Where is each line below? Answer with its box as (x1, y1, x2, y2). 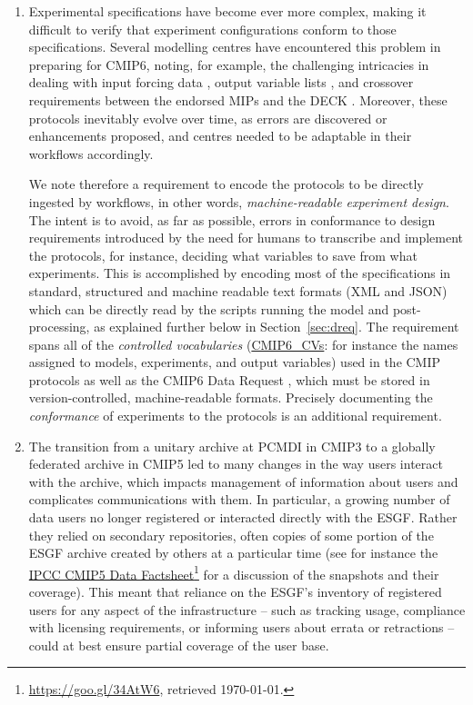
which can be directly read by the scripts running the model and (28, 299, 389, 318)
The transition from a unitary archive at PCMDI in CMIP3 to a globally (28, 436, 436, 455)
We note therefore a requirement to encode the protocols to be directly (28, 174, 424, 194)
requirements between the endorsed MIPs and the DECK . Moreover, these (28, 90, 448, 109)
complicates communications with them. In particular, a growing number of (28, 490, 450, 509)
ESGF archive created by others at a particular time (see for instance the (28, 543, 438, 562)
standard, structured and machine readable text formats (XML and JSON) (28, 281, 448, 300)
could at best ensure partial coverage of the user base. (28, 635, 329, 654)
